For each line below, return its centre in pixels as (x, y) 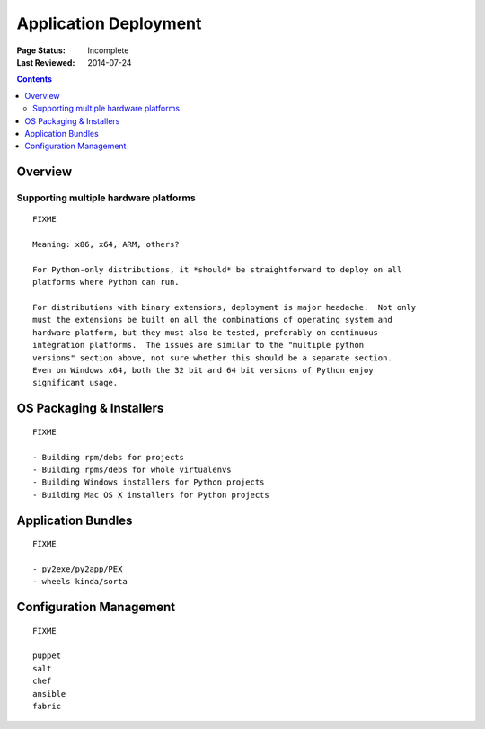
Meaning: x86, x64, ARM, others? (106, 244)
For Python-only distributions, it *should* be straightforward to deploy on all (217, 269)
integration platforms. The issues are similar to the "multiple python (198, 345)
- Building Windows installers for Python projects (149, 482)
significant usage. (75, 383)
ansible (49, 693)
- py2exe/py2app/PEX (78, 569)
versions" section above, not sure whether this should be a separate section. (212, 358)
